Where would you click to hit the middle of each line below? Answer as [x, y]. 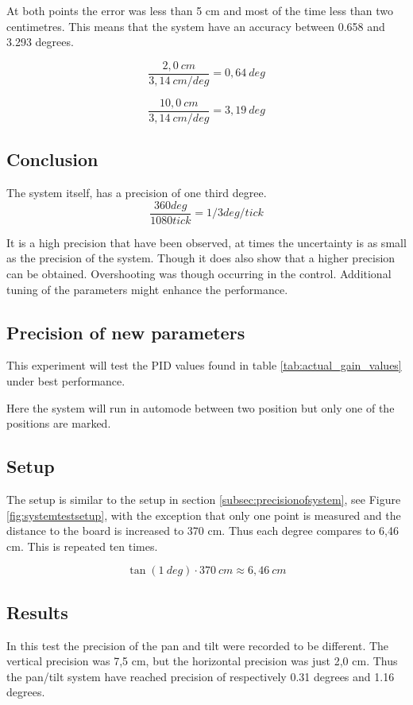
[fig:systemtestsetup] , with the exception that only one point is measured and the [204, 515]
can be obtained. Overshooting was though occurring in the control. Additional [199, 273]
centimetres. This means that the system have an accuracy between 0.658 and [196, 26]
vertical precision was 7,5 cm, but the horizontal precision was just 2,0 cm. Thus [202, 661]
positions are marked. [59, 423]
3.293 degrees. [40, 42]
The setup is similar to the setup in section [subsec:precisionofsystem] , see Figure [204, 499]
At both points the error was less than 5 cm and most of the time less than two [200, 10]
